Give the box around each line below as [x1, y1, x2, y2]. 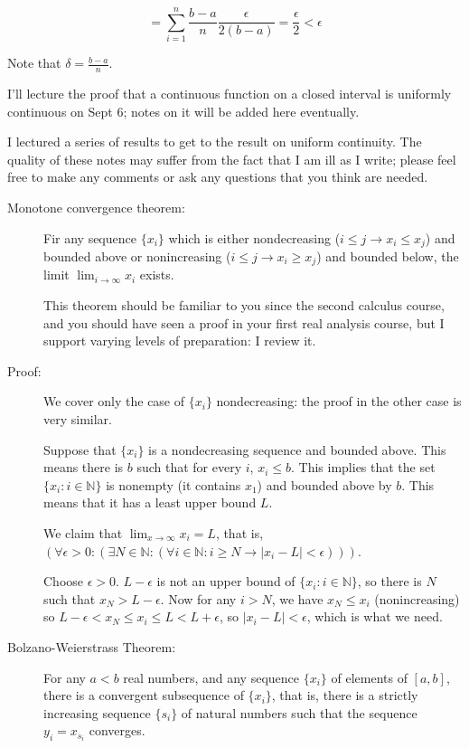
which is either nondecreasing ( [168, 228, 341, 247]
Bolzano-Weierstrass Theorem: [7, 637, 176, 656]
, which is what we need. [306, 607, 443, 626]
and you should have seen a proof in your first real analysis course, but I [43, 313, 445, 332]
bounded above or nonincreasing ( [43, 246, 231, 265]
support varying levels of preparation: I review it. [43, 331, 316, 350]
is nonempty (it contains [106, 475, 241, 494]
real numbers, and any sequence [123, 668, 299, 686]
